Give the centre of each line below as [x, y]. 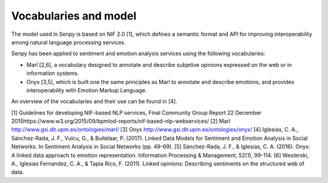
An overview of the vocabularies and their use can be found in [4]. [94, 102]
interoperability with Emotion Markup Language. [87, 90]
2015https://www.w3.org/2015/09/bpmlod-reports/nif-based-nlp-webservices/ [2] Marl [121, 121]
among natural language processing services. [68, 42]
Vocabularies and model [74, 16]
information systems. [53, 74]
